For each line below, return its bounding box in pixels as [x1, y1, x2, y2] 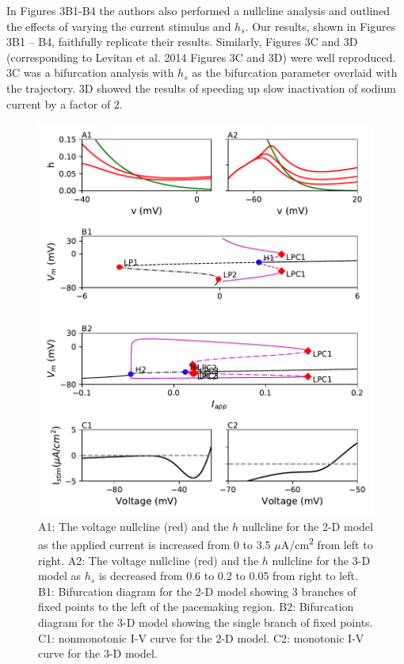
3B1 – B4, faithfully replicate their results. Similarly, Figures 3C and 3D [6, 33, 358, 50]
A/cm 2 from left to [280, 534, 373, 553]
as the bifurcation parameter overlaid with [192, 64, 398, 81]
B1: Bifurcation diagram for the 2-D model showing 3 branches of [38, 582, 356, 599]
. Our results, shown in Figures [245, 17, 396, 34]
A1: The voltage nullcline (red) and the [38, 517, 229, 534]
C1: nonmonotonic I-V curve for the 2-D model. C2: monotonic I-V [38, 629, 364, 646]
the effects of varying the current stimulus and [6, 17, 231, 34]
